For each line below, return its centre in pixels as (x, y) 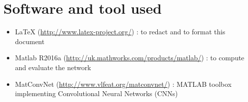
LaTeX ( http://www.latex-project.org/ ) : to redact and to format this (120, 32)
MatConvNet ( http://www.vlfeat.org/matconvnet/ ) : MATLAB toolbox (123, 84)
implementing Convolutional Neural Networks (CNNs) (96, 93)
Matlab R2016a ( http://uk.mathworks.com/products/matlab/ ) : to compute (130, 58)
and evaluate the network (53, 67)
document (30, 41)
